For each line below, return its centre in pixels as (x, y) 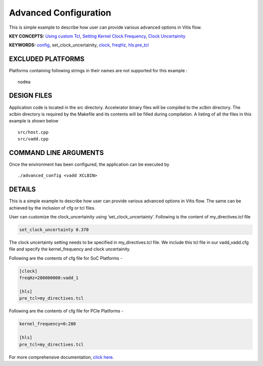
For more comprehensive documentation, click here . (61, 357)
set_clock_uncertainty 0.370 (54, 230)
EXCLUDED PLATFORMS (47, 59)
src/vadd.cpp (33, 139)
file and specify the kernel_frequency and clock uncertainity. (70, 249)
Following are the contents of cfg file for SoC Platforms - (66, 258)
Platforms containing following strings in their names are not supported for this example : (98, 71)
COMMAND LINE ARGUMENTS (56, 153)
